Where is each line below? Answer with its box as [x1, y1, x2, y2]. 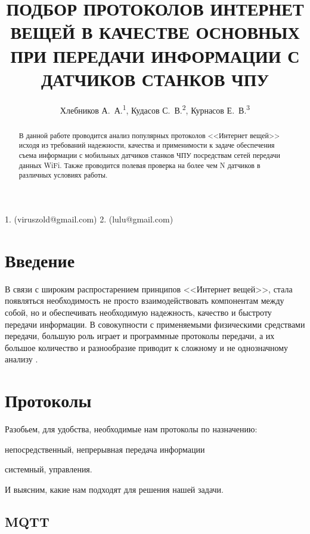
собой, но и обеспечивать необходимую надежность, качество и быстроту [5, 306, 272, 318]
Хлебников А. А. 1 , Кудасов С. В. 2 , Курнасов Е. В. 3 [60, 102, 250, 116]
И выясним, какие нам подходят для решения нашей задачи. [5, 483, 224, 495]
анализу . [5, 353, 38, 365]
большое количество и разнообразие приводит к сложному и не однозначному [5, 341, 289, 353]
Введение [5, 248, 75, 272]
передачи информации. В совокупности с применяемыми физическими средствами [5, 318, 305, 330]
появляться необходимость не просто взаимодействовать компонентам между [5, 294, 284, 307]
